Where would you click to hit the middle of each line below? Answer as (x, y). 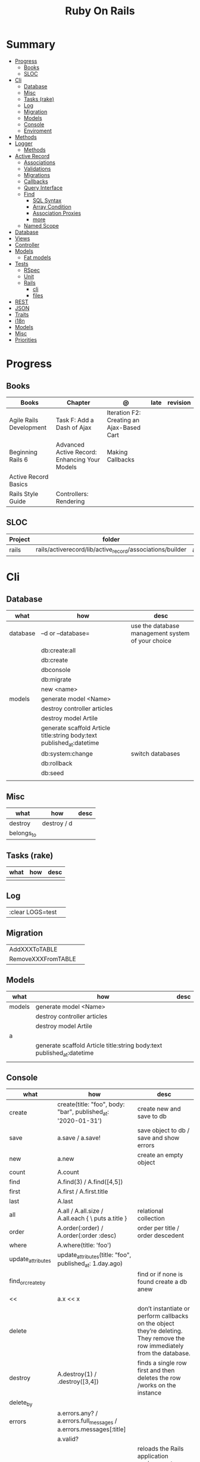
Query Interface (43, 188)
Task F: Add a (75, 420)
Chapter (78, 402)
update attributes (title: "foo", (94, 1255)
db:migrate (56, 679)
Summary (31, 44)
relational (150, 1210)
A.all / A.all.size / (80, 1210)
